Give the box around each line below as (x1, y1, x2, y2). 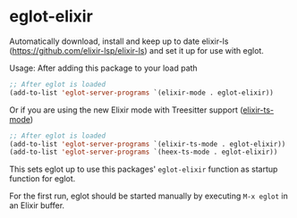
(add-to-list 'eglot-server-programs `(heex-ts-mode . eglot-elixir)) (9, 147, 278, 157)
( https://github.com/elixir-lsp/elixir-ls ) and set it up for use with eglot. (9, 45, 264, 55)
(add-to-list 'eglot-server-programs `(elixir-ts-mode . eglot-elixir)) (9, 139, 286, 148)
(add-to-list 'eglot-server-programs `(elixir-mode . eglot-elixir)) (9, 88, 275, 97)
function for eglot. (9, 173, 76, 184)
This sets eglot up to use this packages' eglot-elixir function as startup (9, 163, 278, 175)
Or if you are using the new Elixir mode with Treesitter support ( (9, 105, 243, 115)
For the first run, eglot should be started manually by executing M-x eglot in (9, 190, 289, 202)
